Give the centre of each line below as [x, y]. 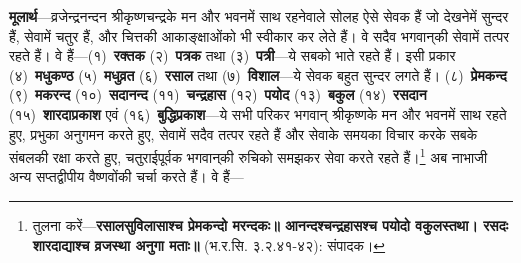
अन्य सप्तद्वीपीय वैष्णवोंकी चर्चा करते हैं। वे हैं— [126, 176]
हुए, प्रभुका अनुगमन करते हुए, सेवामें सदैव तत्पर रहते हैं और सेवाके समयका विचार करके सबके [243, 133]
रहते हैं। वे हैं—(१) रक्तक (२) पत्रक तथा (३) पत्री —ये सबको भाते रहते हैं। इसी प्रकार [232, 55]
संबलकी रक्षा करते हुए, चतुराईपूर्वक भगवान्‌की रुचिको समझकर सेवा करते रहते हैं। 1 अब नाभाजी [248, 155]
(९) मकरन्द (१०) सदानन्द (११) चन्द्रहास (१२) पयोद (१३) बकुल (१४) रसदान [218, 94]
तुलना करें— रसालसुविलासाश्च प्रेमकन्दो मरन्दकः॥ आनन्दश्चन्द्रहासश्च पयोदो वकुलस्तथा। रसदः [270, 225]
